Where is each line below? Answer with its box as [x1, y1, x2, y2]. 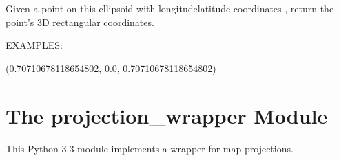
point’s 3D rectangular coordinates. [6, 14, 154, 29]
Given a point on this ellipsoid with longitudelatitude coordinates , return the [6, 1, 334, 15]
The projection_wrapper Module [6, 101, 328, 129]
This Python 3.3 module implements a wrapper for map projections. [6, 141, 294, 155]
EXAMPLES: [6, 38, 63, 52]
